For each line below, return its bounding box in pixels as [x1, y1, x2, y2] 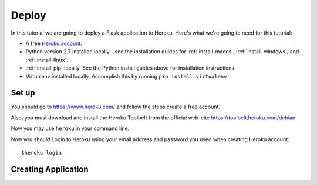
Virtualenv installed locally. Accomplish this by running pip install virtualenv [25, 73, 227, 80]
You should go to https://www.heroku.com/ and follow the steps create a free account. [11, 103, 220, 111]
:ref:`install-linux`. [25, 56, 69, 63]
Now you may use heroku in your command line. [11, 125, 130, 132]
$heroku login [21, 149, 62, 156]
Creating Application [11, 164, 89, 174]
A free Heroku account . [25, 40, 82, 47]
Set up [11, 88, 35, 98]
